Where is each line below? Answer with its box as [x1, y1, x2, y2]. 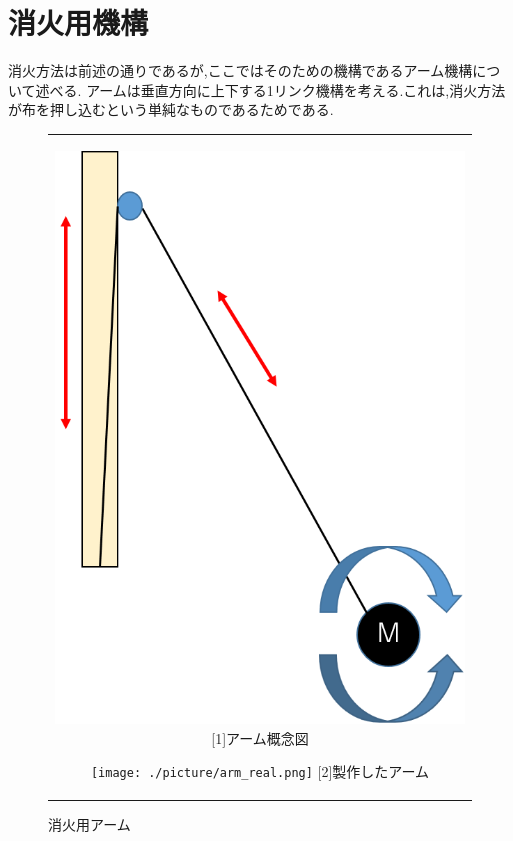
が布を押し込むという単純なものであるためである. [8, 99, 334, 120]
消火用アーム [48, 813, 131, 834]
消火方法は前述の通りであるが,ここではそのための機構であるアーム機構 [8, 60, 473, 81]
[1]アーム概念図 [211, 727, 309, 748]
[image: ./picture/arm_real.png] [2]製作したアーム [90, 761, 430, 782]
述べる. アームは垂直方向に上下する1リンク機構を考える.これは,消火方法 [35, 79, 506, 100]
